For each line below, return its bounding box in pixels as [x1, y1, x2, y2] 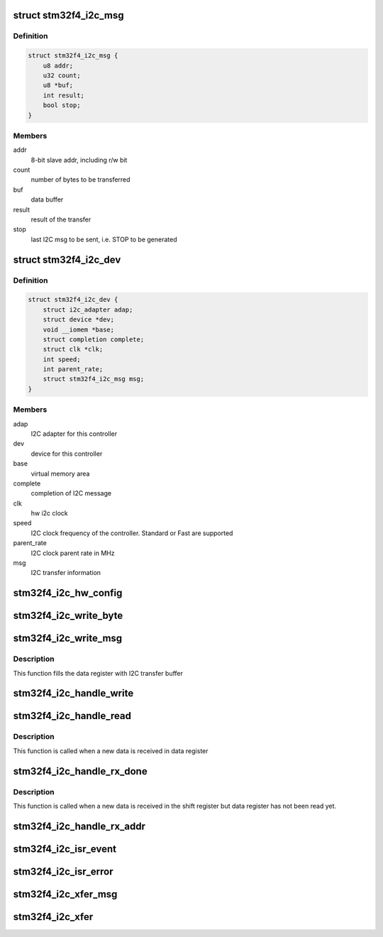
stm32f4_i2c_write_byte [13, 610, 123, 622]
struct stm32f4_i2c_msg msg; [43, 375, 145, 383]
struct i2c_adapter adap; [43, 305, 133, 314]
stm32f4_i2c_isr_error [13, 865, 113, 877]
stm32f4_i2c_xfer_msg [13, 888, 118, 900]
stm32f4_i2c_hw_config [13, 587, 123, 599]
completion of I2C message [30, 489, 112, 498]
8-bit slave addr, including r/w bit [30, 155, 128, 164]
